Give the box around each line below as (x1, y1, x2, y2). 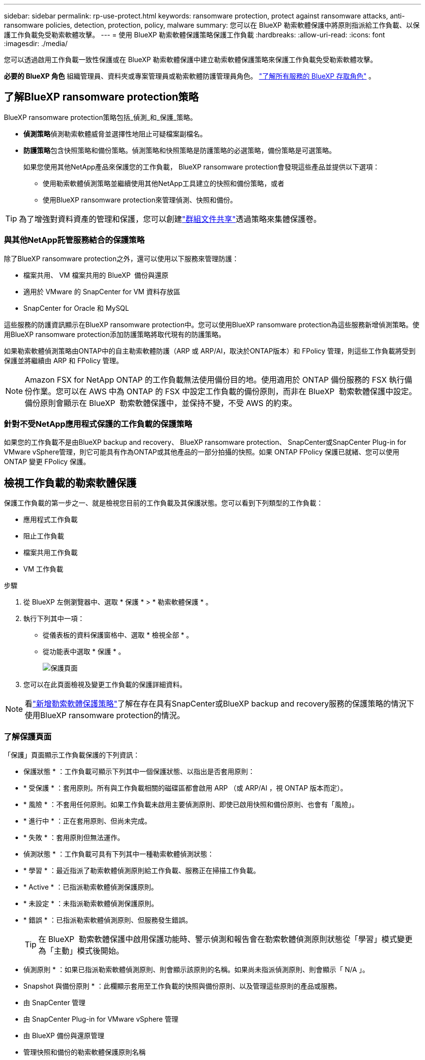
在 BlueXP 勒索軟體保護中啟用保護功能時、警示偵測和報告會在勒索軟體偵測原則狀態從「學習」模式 (38, 934, 397, 944)
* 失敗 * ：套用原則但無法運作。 (23, 833, 124, 841)
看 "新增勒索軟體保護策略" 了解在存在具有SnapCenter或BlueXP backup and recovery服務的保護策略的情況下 (25, 699, 414, 709)
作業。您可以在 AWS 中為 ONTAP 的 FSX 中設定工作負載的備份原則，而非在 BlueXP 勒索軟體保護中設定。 (33, 386, 417, 396)
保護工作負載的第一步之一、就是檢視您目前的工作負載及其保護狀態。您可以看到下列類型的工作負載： (4, 499, 323, 507)
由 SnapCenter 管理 (23, 998, 86, 1007)
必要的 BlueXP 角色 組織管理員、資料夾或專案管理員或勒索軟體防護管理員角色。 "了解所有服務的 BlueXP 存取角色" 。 (4, 72, 376, 80)
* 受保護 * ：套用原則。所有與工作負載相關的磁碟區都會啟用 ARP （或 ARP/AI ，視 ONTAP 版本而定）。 (23, 783, 347, 792)
